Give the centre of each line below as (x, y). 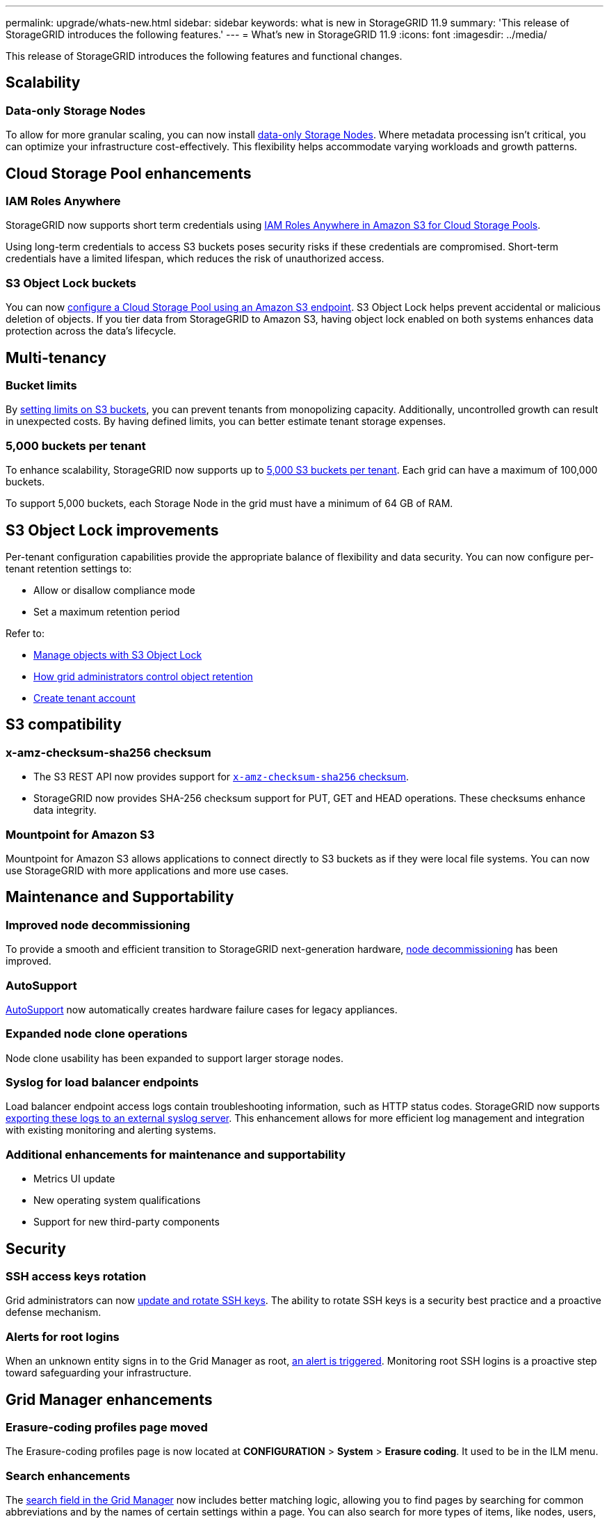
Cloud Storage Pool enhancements (129, 173)
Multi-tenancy (56, 357)
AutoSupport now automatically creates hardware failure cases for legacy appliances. (202, 1009)
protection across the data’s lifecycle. (91, 331)
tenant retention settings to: (69, 569)
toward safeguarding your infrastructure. (99, 1373)
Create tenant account (84, 698)
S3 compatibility (64, 725)
